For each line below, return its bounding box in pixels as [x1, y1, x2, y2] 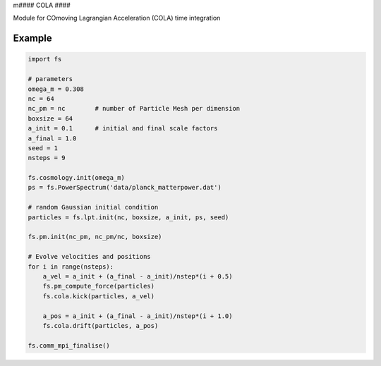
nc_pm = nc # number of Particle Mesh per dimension [28, 104, 241, 113]
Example [13, 32, 52, 44]
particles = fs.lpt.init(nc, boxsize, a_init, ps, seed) [28, 213, 229, 221]
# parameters [28, 75, 73, 83]
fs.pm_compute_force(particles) [42, 282, 155, 291]
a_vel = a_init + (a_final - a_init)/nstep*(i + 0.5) [42, 272, 233, 280]
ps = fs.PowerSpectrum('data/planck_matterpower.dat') [28, 183, 222, 192]
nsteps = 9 [28, 154, 66, 162]
